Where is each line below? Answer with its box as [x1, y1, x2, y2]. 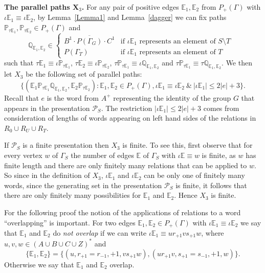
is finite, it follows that [175, 179, 247, 190]
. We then [222, 57, 252, 68]
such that [4, 57, 34, 68]
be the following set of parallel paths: [26, 69, 142, 79]
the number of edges [71, 149, 134, 160]
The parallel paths [4, 2, 70, 12]
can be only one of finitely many [144, 170, 245, 180]
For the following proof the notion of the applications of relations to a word [4, 207, 241, 217]
